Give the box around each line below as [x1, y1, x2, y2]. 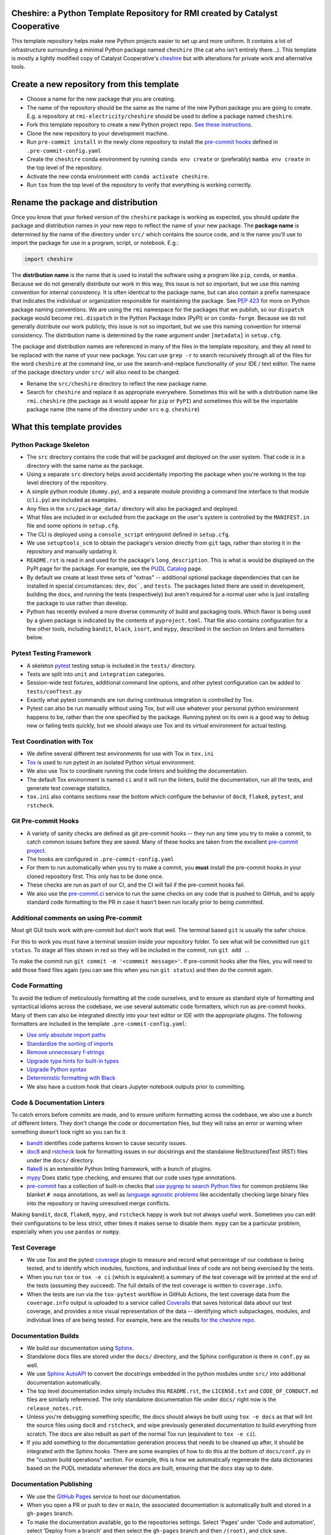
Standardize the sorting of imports [26, 1040, 113, 1047]
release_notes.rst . [26, 1404, 84, 1412]
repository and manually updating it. [26, 548, 118, 555]
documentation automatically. [26, 1378, 102, 1386]
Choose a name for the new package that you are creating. [26, 95, 176, 103]
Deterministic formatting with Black [26, 1074, 116, 1082]
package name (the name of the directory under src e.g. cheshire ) [26, 406, 200, 413]
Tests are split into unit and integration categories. [26, 670, 165, 678]
